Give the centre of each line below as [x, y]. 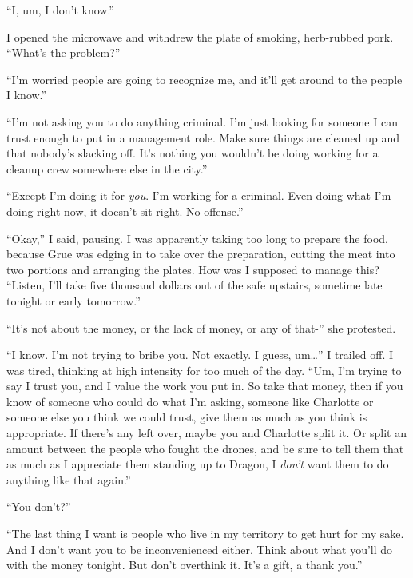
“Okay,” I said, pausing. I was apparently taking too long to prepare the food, [197, 238]
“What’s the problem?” [64, 52]
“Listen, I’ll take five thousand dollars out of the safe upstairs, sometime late [195, 285]
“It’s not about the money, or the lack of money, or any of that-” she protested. [201, 327]
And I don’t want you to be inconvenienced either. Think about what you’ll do [200, 549]
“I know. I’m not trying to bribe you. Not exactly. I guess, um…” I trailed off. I [200, 355]
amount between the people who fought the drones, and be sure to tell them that [205, 448]
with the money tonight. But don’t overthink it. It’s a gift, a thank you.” [185, 565]
